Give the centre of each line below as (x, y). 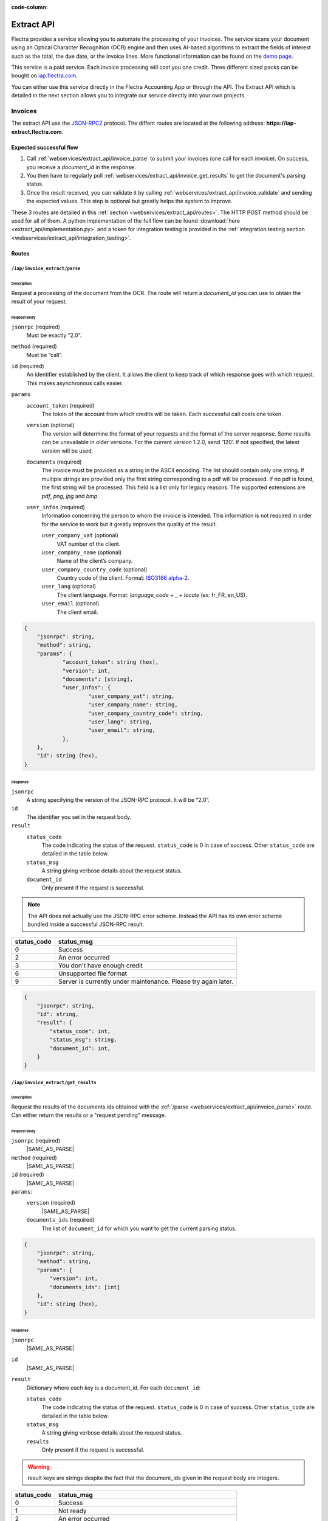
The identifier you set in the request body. (79, 817)
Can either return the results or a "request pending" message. (89, 1115)
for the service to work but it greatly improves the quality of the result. (129, 524)
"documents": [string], (98, 679)
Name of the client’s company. (95, 561)
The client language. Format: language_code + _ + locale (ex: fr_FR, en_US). (152, 595)
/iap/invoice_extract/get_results (54, 1082)
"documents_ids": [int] (85, 1287)
